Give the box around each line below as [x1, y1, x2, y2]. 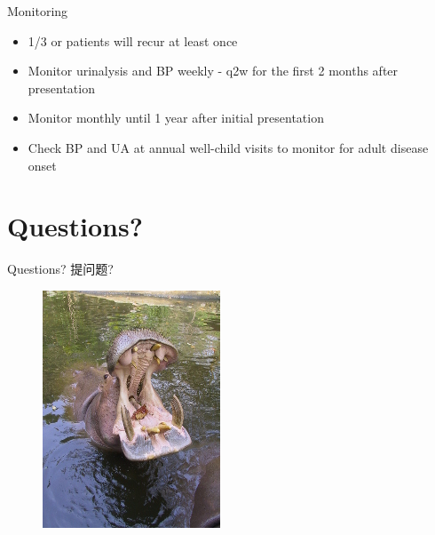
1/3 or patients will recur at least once [28, 31, 238, 50]
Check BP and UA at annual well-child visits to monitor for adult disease [28, 138, 429, 156]
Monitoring [7, 2, 68, 20]
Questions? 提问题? [7, 260, 114, 278]
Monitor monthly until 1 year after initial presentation [28, 108, 324, 127]
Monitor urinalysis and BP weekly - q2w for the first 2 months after [28, 61, 399, 80]
